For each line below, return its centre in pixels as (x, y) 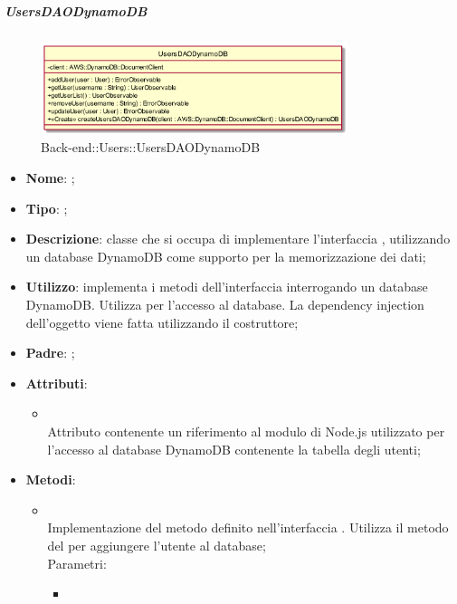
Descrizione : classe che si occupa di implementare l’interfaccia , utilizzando (238, 239)
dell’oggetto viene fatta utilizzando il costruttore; (162, 322)
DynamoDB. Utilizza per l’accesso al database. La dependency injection (225, 305)
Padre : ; (50, 353)
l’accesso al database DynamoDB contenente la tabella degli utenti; (234, 449)
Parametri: (77, 563)
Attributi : (57, 383)
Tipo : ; (47, 208)
